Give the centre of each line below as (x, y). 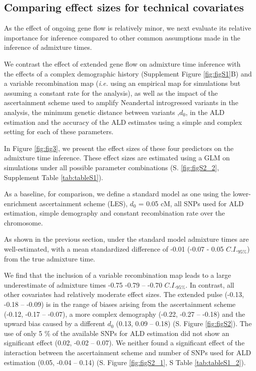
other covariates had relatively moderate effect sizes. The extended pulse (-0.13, (124, 294)
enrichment (21, 203)
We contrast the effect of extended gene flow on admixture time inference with (122, 63)
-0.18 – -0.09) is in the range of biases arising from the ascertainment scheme (120, 304)
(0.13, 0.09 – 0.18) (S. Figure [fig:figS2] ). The (184, 323)
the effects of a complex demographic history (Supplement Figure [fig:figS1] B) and (128, 73)
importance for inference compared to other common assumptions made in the (122, 37)
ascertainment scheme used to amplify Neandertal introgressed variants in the (121, 102)
